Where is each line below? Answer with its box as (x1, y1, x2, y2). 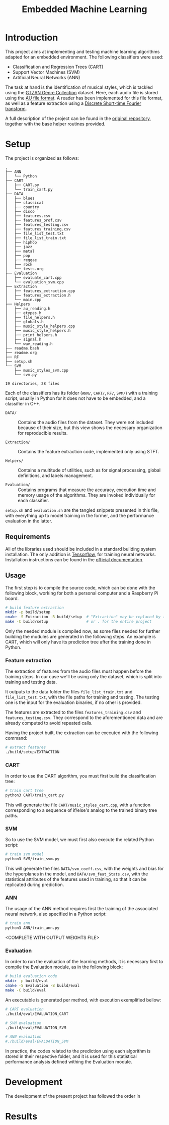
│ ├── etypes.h (5, 310, 42, 316)
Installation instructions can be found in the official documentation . (5, 556, 144, 563)
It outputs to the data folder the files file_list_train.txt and (5, 689, 133, 695)
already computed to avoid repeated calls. (5, 720, 93, 726)
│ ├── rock (5, 262, 33, 267)
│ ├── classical (5, 200, 44, 205)
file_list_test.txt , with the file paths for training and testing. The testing (5, 694, 159, 700)
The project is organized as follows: (5, 155, 79, 161)
